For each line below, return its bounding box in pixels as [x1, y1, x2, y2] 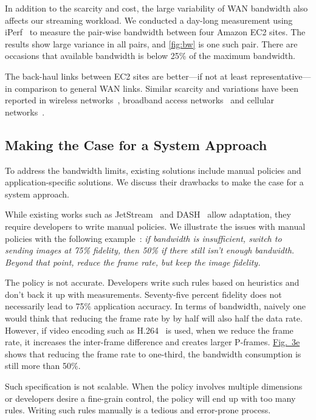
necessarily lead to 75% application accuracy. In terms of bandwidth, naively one [5, 300, 306, 312]
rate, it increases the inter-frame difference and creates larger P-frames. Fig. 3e [5, 336, 300, 348]
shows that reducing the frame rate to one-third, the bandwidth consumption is [5, 347, 301, 360]
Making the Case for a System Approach [5, 135, 267, 154]
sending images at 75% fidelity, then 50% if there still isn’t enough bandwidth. [5, 244, 295, 256]
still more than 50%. [5, 359, 81, 372]
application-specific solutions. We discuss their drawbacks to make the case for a [5, 176, 304, 188]
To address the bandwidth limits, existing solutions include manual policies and [5, 164, 301, 176]
